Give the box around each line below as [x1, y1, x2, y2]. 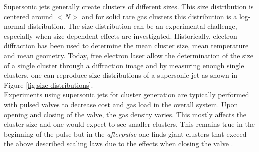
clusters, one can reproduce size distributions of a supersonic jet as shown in [4, 70, 238, 80]
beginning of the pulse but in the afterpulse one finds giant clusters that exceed [4, 128, 247, 139]
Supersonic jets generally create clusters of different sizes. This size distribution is [4, 1, 254, 11]
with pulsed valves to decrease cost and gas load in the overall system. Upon [4, 99, 238, 109]
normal [4, 21, 25, 31]
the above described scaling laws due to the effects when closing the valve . [4, 138, 233, 149]
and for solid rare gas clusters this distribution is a [82, 11, 237, 21]
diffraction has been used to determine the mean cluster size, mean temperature [4, 40, 249, 51]
